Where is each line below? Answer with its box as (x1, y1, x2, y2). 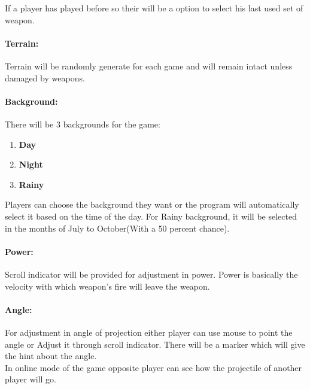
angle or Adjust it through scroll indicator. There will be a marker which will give (5, 338, 305, 350)
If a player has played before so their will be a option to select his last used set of (5, 2, 303, 14)
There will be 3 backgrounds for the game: (5, 117, 160, 130)
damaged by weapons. (5, 71, 85, 84)
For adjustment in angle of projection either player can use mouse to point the (5, 326, 293, 338)
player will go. (5, 373, 56, 385)
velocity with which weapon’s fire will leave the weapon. (5, 279, 210, 292)
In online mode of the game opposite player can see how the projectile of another (5, 361, 302, 373)
